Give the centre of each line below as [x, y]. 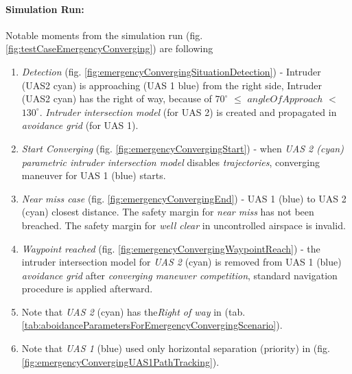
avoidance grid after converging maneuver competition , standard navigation [179, 275]
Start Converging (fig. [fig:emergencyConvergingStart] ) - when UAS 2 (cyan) [183, 148]
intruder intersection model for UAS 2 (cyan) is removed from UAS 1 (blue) [181, 262]
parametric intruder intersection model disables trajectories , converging [171, 162]
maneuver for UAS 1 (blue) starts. [94, 175]
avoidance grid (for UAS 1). [80, 125]
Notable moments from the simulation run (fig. [104, 35]
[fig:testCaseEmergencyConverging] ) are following [109, 48]
